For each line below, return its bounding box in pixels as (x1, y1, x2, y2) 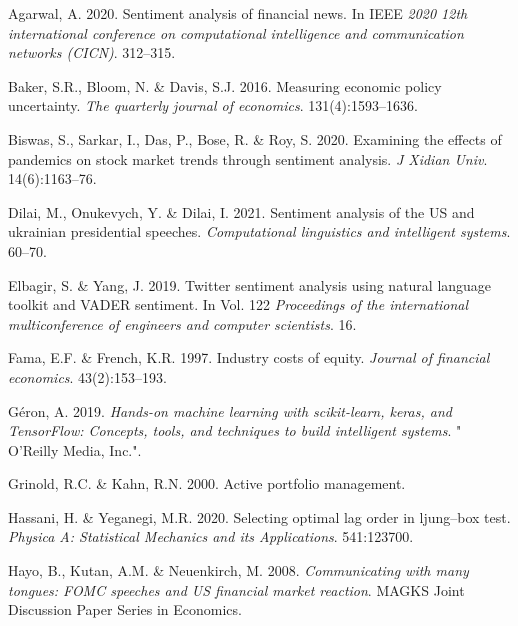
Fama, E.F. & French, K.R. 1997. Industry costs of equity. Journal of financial (8, 347, 490, 368)
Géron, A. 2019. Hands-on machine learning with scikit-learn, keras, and (8, 400, 452, 421)
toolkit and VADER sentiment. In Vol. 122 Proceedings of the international (8, 294, 469, 315)
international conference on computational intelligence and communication (8, 22, 464, 43)
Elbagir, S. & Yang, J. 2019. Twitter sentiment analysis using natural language (8, 274, 492, 295)
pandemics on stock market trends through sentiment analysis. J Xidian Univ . (8, 148, 488, 169)
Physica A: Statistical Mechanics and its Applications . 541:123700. (8, 526, 414, 547)
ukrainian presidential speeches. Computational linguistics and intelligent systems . (8, 221, 511, 242)
